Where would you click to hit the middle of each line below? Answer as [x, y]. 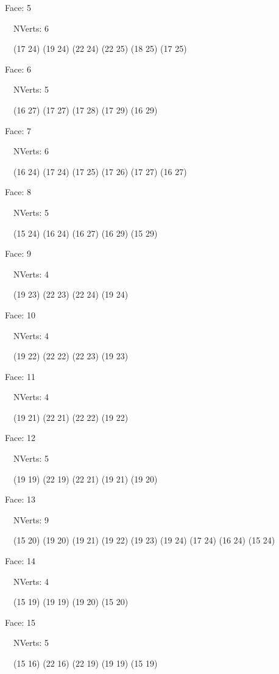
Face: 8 [18, 192]
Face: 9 [18, 253]
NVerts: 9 [31, 519]
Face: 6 [18, 69]
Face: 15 [20, 622]
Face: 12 [20, 438]
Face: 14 [20, 561]
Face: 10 [20, 314]
